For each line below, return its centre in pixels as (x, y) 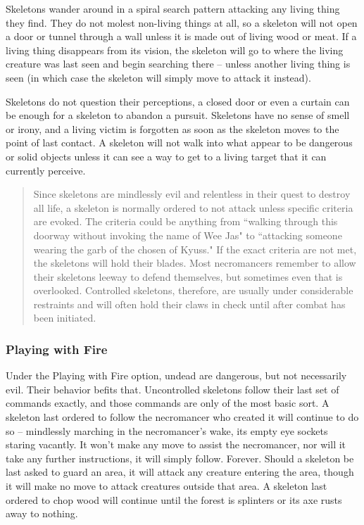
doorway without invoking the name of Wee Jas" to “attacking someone (188, 235)
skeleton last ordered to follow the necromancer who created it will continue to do (182, 417)
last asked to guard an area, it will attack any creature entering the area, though (180, 472)
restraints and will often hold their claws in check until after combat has (189, 304)
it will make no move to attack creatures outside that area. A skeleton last (167, 486)
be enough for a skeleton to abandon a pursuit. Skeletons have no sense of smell (178, 115)
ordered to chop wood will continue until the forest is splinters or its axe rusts (174, 499)
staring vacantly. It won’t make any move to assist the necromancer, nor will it (176, 444)
